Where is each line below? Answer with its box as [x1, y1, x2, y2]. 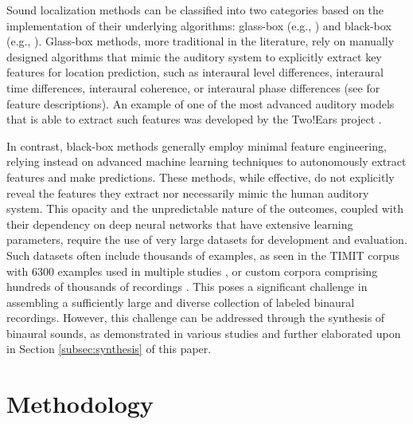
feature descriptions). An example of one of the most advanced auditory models [6, 95, 395, 112]
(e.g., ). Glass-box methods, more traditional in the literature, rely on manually [6, 33, 395, 49]
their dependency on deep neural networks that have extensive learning [6, 215, 353, 232]
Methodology [6, 387, 154, 420]
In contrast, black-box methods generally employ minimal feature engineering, [6, 137, 387, 154]
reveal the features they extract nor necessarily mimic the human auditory [6, 184, 369, 201]
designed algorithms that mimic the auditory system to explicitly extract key [6, 48, 382, 65]
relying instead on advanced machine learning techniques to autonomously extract [6, 153, 407, 170]
